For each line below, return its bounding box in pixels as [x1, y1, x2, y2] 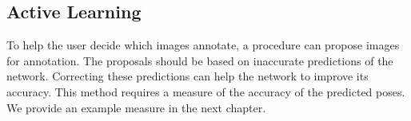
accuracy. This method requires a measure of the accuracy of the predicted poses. [6, 83, 405, 100]
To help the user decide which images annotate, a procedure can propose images [6, 37, 400, 53]
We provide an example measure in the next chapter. [6, 99, 266, 115]
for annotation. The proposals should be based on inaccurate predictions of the [6, 52, 393, 68]
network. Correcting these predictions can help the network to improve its [6, 68, 369, 84]
